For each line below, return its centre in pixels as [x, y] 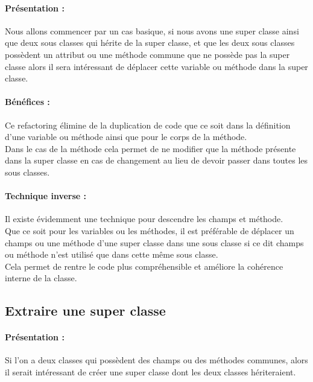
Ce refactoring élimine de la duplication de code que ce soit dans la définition [148, 125]
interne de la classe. [41, 278]
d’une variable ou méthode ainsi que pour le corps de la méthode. [126, 137]
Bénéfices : [27, 102]
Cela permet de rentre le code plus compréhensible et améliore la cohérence [144, 266]
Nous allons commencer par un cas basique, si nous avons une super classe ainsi [152, 30]
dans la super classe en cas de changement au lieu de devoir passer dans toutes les [156, 160]
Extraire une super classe [85, 310]
